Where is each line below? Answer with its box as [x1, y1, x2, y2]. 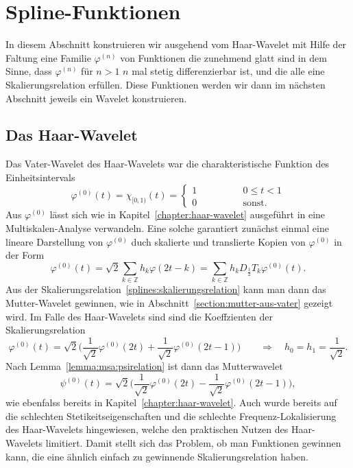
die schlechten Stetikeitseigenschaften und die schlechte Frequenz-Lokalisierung [5, 408, 337, 423]
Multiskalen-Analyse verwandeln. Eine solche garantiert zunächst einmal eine [5, 221, 329, 235]
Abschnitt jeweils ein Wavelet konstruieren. [5, 91, 187, 105]
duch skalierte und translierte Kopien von [131, 234, 306, 248]
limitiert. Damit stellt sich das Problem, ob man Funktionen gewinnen [45, 436, 341, 449]
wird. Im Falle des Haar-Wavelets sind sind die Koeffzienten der [5, 309, 273, 323]
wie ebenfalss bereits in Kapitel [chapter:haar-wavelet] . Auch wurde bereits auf [5, 395, 337, 410]
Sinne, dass [5, 64, 52, 78]
